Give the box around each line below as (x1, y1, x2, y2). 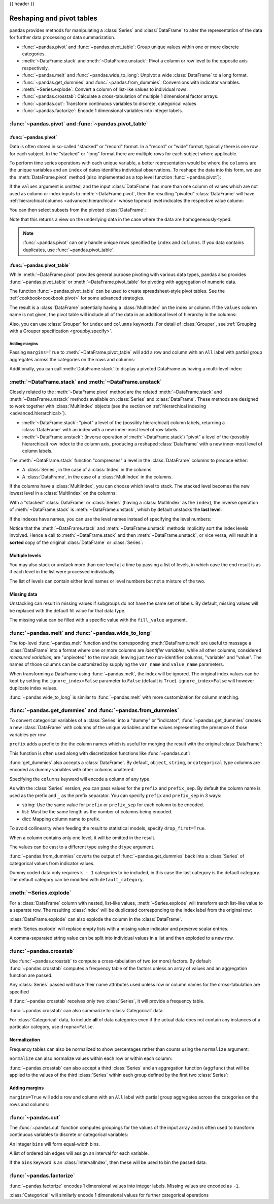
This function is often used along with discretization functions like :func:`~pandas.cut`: (9, 750, 190, 756)
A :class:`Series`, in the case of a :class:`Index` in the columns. (22, 467, 153, 473)
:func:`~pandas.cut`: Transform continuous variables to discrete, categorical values (22, 100, 196, 107)
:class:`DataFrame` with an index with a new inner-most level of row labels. (22, 427, 179, 433)
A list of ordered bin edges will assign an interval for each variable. (9, 1150, 149, 1156)
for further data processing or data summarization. (9, 35, 116, 41)
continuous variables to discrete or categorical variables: (9, 1131, 129, 1138)
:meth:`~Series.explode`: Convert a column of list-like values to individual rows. (22, 86, 188, 92)
